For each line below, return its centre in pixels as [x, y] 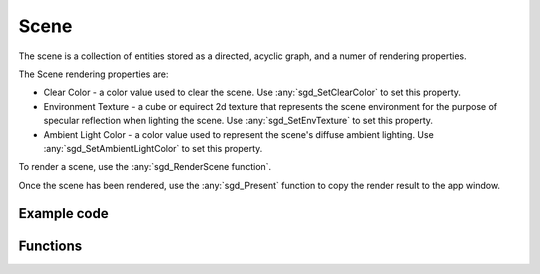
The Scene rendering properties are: [93, 74]
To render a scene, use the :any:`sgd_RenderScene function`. [145, 167]
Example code [63, 213]
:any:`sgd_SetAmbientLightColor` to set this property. [153, 148]
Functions [50, 245]
